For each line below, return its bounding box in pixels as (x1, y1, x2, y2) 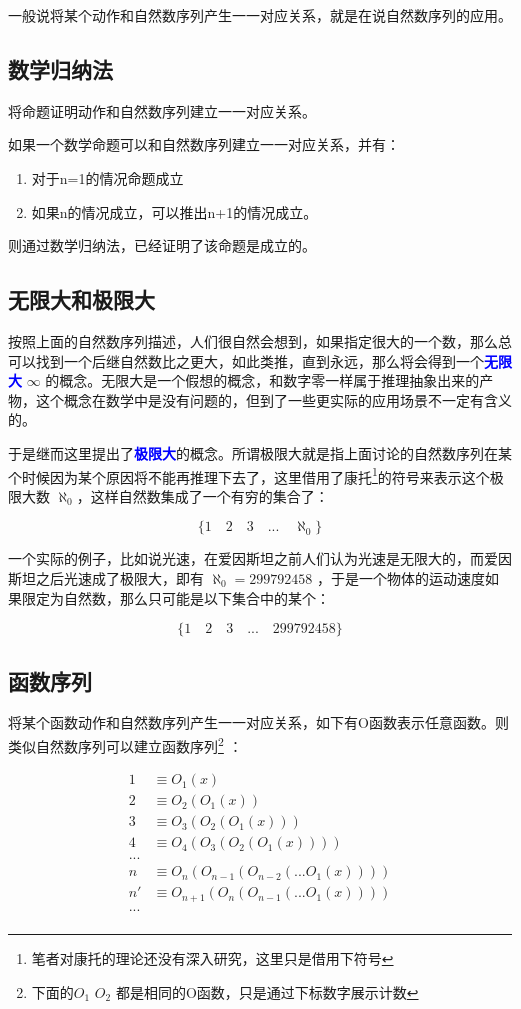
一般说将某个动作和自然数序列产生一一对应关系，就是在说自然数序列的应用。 (8, 5, 512, 25)
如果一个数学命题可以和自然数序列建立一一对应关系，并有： (8, 134, 400, 155)
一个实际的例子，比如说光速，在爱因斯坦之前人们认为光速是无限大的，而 (8, 548, 484, 569)
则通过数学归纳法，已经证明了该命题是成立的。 (8, 235, 316, 256)
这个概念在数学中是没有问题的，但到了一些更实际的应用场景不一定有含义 (35, 389, 512, 410)
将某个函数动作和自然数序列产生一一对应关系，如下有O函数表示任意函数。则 (8, 712, 509, 733)
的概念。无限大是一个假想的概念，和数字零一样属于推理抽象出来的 (45, 370, 480, 391)
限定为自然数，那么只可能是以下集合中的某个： (21, 587, 330, 608)
